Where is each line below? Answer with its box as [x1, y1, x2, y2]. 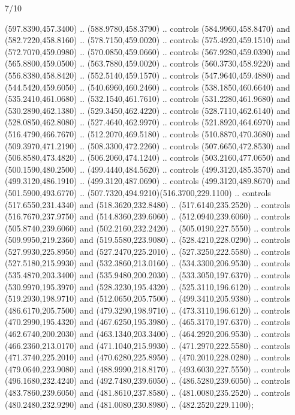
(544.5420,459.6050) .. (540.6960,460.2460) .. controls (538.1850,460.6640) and [5, 80, 290, 93]
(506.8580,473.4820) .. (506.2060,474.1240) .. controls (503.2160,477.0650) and [5, 151, 290, 164]
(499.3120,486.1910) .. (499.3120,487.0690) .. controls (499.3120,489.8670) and [5, 175, 290, 187]
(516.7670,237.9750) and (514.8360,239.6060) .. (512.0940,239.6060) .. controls [5, 210, 290, 222]
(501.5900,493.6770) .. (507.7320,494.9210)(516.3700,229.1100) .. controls [5, 186, 271, 199]
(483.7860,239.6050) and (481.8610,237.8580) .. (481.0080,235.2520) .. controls [5, 386, 290, 398]
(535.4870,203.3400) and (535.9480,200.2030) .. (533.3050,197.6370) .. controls [5, 269, 290, 281]
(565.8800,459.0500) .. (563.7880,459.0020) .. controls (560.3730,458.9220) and [5, 57, 290, 70]
